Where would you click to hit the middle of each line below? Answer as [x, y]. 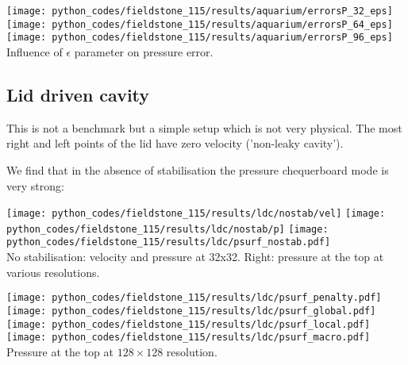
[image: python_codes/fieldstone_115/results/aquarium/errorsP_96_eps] [200, 38]
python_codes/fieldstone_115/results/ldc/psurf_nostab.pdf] [169, 242]
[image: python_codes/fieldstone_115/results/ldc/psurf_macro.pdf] [189, 338]
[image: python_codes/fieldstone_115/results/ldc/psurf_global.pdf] [191, 311]
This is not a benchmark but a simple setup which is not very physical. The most [204, 127]
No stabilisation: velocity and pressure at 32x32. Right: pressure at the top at [195, 257]
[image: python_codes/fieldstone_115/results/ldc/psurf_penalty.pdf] [194, 298]
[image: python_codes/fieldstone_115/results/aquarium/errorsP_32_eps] [200, 11]
